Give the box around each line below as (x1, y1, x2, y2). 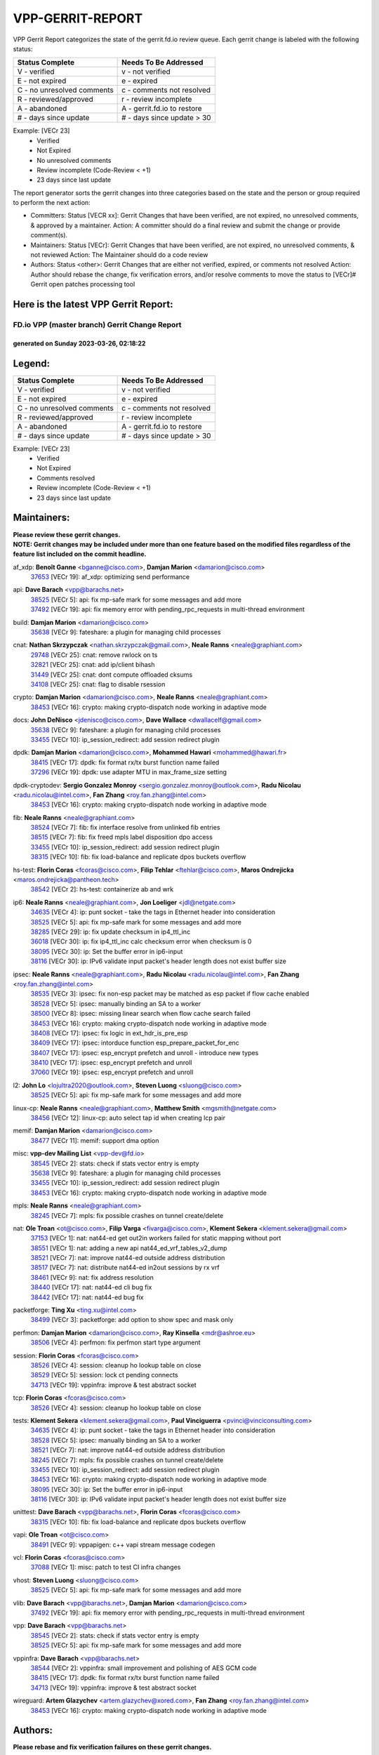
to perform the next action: (13, 199, 91, 207)
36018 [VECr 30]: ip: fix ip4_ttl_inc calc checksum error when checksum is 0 (30, 937, 252, 946)
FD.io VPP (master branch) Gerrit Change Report (13, 319, 182, 329)
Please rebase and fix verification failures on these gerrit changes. (13, 1743, 212, 1751)
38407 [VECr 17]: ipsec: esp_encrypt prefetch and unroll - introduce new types (30, 1048, 259, 1057)
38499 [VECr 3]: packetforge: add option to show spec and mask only (30, 1316, 234, 1324)
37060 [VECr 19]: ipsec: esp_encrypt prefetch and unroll (30, 1068, 194, 1077)
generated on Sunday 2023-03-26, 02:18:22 (13, 339, 146, 347)
